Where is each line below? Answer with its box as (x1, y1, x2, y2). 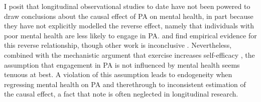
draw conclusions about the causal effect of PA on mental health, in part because (4, 10, 253, 21)
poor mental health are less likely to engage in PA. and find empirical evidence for (4, 30, 257, 40)
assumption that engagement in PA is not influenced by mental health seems (4, 59, 240, 70)
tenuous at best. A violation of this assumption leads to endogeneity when (4, 69, 232, 80)
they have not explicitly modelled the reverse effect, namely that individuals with (4, 20, 254, 31)
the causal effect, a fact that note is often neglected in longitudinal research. (4, 89, 238, 99)
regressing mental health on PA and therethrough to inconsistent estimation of (4, 79, 246, 89)
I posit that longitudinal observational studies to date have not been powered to (4, 1, 250, 11)
